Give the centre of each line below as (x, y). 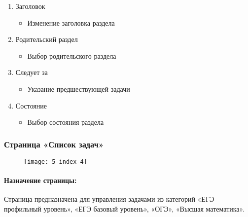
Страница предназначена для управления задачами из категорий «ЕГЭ (109, 199)
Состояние (31, 105)
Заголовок (30, 6)
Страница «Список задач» (54, 144)
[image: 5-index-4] (55, 162)
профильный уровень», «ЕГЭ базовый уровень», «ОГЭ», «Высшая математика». (124, 209)
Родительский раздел (47, 39)
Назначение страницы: (40, 180)
